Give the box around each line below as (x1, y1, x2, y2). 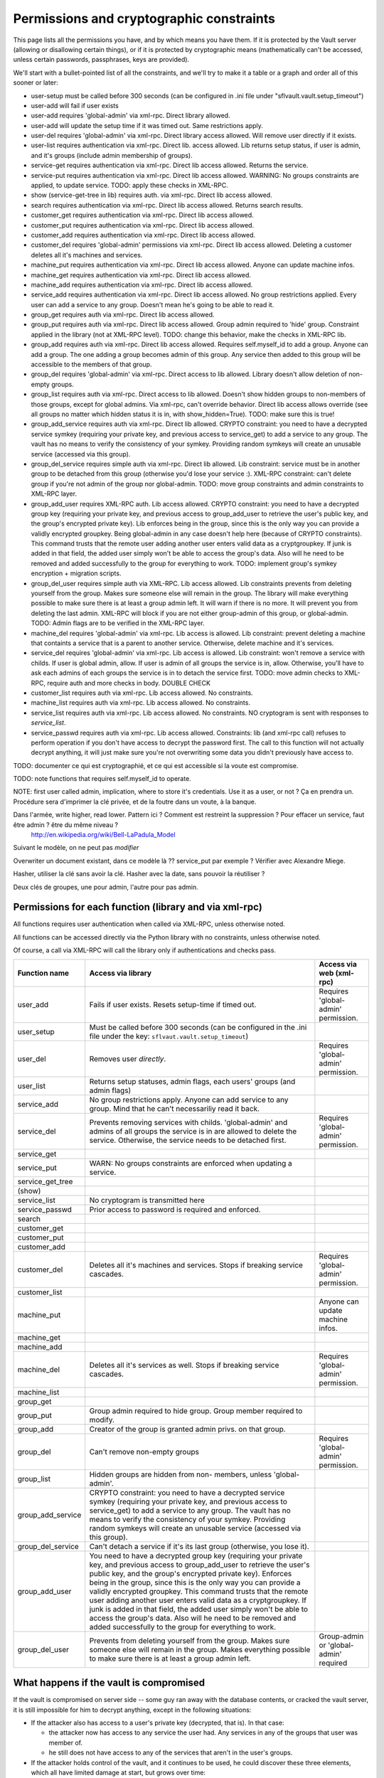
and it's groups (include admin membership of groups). (31, 151, 193, 159)
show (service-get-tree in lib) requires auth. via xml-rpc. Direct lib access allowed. (31, 191, 273, 199)
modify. (89, 1415, 115, 1425)
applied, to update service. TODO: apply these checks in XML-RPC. (31, 181, 229, 190)
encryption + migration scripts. (31, 569, 122, 577)
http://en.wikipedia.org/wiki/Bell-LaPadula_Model (31, 831, 176, 839)
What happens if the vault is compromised (13, 1677, 206, 1689)
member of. (48, 1738, 83, 1747)
